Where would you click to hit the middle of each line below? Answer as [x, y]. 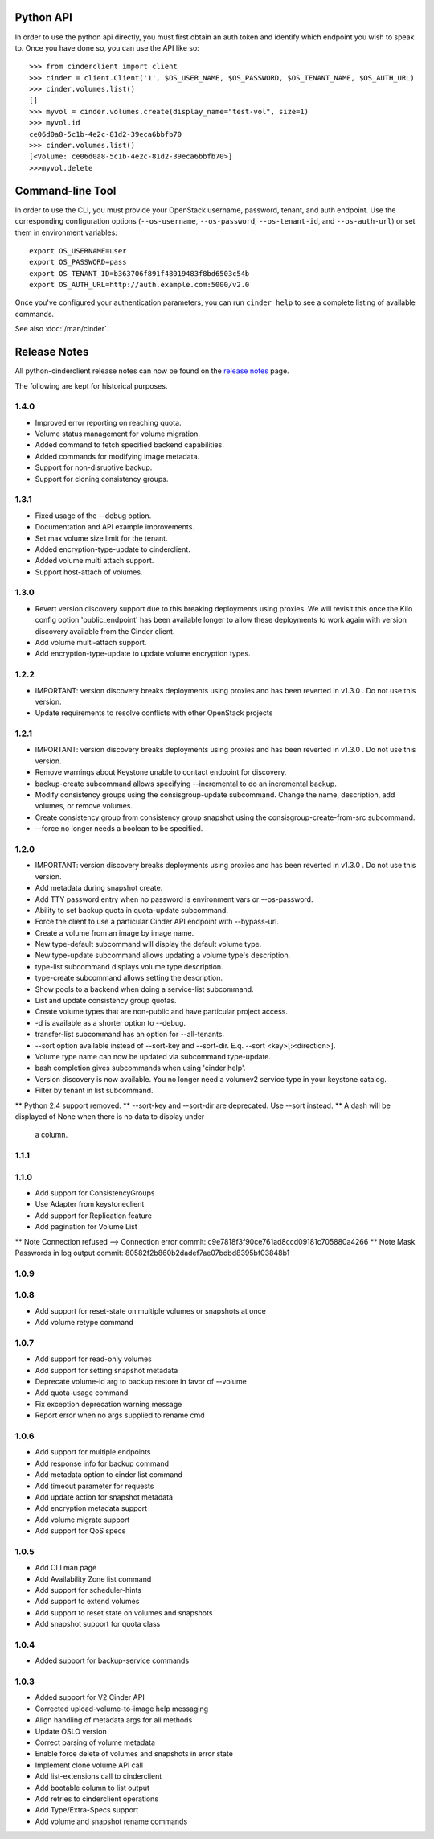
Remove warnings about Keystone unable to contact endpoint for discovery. [161, 772]
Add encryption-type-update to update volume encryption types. [143, 654]
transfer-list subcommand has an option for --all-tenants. [130, 1035]
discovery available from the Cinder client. [105, 631]
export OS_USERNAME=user [78, 251]
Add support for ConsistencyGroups [95, 1193]
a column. [51, 1135]
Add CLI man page [66, 1568]
